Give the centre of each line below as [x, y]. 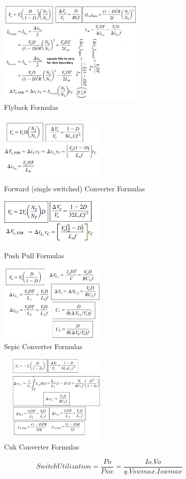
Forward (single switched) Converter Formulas [75, 188]
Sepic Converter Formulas [43, 346]
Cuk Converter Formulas [42, 447]
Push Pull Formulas [34, 255]
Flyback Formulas [31, 107]
